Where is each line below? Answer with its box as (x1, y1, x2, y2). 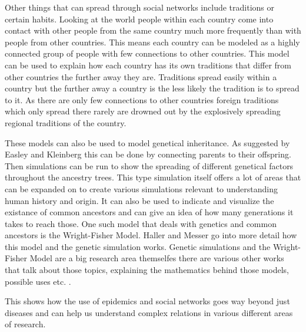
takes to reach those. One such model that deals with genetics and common (5, 217, 277, 229)
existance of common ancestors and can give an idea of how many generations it (5, 206, 294, 218)
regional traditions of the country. (5, 116, 127, 129)
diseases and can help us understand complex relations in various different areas (5, 306, 293, 318)
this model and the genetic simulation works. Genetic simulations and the (5, 240, 271, 252)
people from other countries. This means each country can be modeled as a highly (5, 35, 300, 48)
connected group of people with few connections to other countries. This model (5, 47, 290, 60)
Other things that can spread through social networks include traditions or (5, 1, 274, 13)
